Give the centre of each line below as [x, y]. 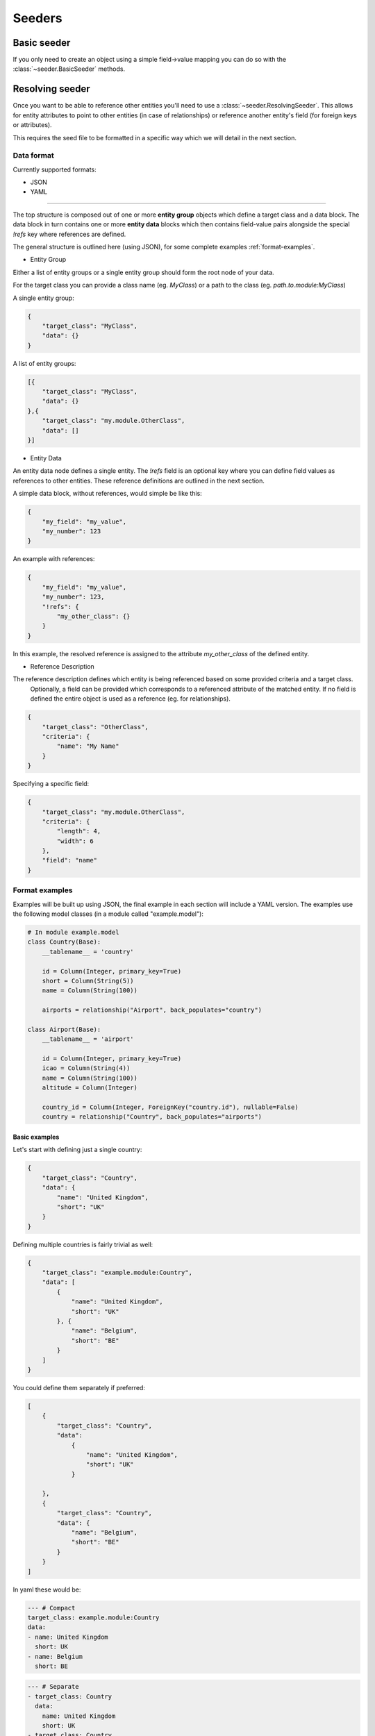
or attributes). [32, 125]
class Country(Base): [64, 942]
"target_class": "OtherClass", [95, 727]
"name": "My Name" [88, 746]
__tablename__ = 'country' [88, 952]
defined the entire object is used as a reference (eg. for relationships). [130, 699]
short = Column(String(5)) [88, 980]
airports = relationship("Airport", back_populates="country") [152, 1010]
